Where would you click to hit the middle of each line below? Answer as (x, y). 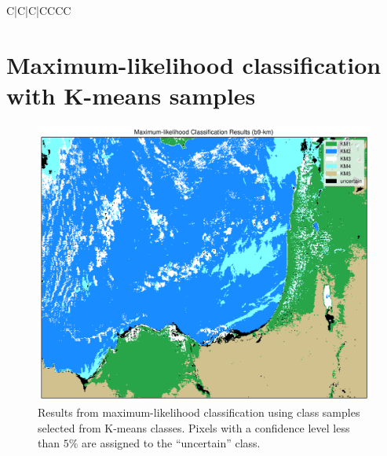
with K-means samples (131, 95)
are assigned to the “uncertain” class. (171, 443)
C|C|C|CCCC (39, 10)
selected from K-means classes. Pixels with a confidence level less (194, 427)
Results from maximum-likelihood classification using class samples (199, 412)
